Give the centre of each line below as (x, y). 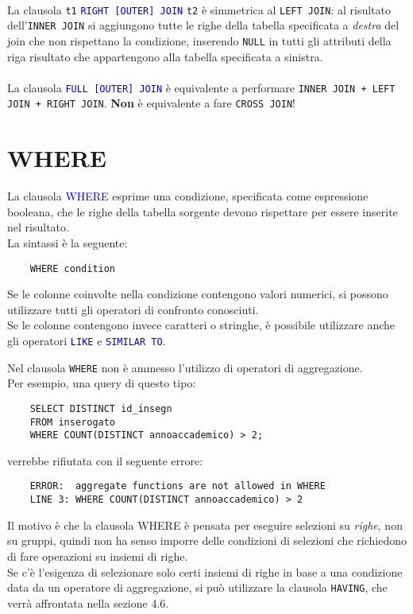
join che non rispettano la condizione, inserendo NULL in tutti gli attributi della (199, 40)
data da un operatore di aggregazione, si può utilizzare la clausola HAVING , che (197, 587)
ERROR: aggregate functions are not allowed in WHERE (178, 486)
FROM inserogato (73, 422)
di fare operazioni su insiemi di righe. (98, 556)
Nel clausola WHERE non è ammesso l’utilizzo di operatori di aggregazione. (185, 367)
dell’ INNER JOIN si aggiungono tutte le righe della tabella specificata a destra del (203, 25)
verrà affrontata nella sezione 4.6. (88, 602)
